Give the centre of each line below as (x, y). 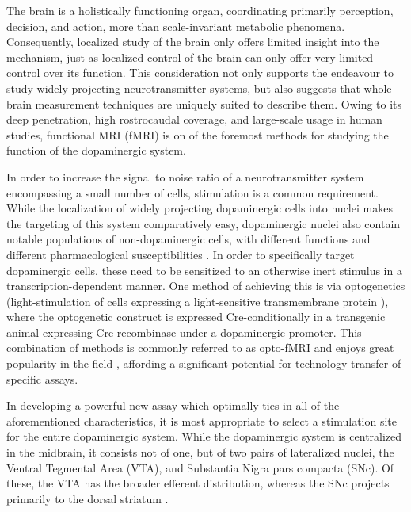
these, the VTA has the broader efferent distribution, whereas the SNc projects (198, 483)
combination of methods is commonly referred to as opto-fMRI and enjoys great (200, 348)
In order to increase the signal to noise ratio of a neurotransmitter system (185, 176)
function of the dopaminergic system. (96, 150)
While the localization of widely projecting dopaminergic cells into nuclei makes (200, 208)
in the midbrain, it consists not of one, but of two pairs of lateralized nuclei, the (200, 452)
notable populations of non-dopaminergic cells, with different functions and (188, 239)
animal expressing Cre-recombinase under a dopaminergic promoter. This (184, 332)
